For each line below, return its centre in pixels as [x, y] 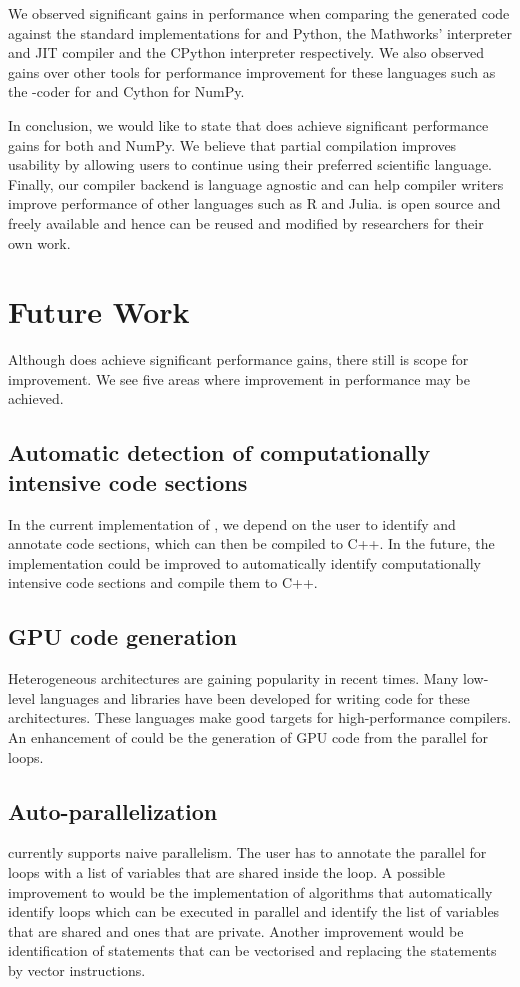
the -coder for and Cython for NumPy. [126, 91]
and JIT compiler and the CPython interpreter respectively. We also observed [246, 52]
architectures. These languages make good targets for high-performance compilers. [260, 717]
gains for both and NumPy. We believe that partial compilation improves [232, 144]
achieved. [36, 398]
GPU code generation [123, 636]
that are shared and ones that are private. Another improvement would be [236, 930]
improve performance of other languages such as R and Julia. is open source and [254, 203]
